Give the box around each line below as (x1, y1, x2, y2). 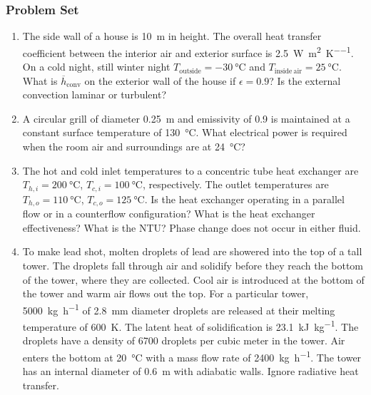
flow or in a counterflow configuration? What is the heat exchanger (22, 206, 315, 221)
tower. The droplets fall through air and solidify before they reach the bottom (22, 257, 363, 272)
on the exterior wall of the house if (84, 73, 236, 88)
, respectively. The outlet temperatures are (142, 177, 329, 192)
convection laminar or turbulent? (22, 87, 166, 102)
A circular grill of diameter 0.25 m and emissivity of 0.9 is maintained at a (22, 111, 350, 125)
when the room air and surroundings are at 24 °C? (22, 139, 245, 154)
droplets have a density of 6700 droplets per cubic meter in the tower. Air (22, 333, 345, 348)
